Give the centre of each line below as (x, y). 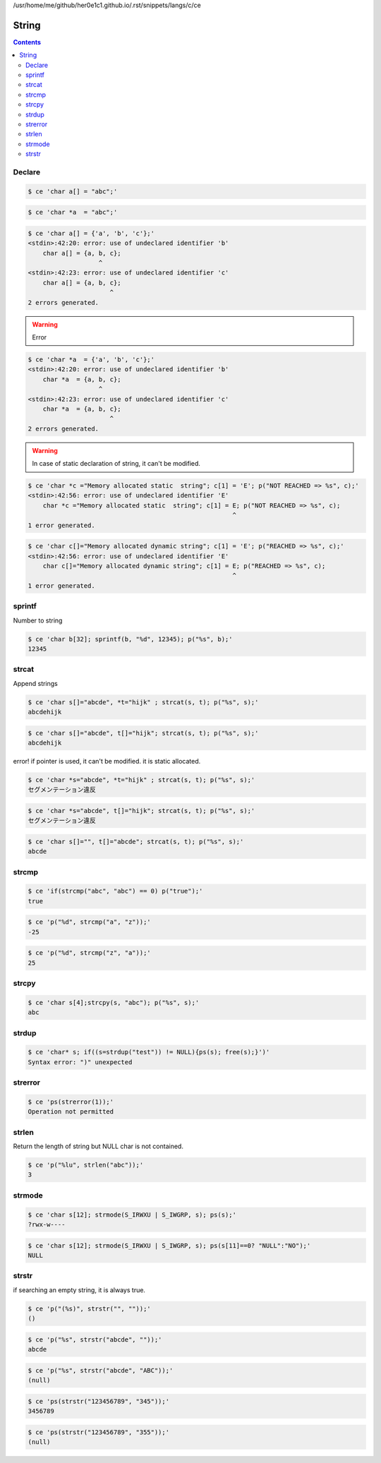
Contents (27, 42)
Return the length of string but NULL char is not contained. (98, 1146)
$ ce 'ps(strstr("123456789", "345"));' (98, 1401)
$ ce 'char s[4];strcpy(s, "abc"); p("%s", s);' (114, 1003)
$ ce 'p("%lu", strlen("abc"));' (86, 1165)
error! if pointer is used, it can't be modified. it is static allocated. (107, 761)
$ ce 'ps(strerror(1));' (71, 1102)
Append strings (35, 683)
